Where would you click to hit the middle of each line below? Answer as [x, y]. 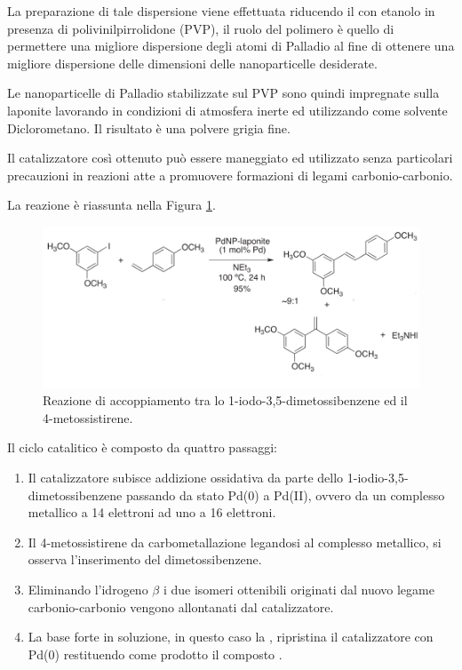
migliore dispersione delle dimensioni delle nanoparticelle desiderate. [192, 63]
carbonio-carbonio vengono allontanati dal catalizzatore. [181, 606]
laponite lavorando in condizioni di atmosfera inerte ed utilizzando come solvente [227, 110]
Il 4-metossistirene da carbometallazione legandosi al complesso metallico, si [235, 542]
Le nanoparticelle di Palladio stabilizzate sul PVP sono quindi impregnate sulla [223, 93]
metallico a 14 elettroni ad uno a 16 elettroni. [152, 512]
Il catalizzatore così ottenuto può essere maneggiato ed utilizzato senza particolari [230, 158]
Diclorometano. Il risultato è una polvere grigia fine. [149, 128]
